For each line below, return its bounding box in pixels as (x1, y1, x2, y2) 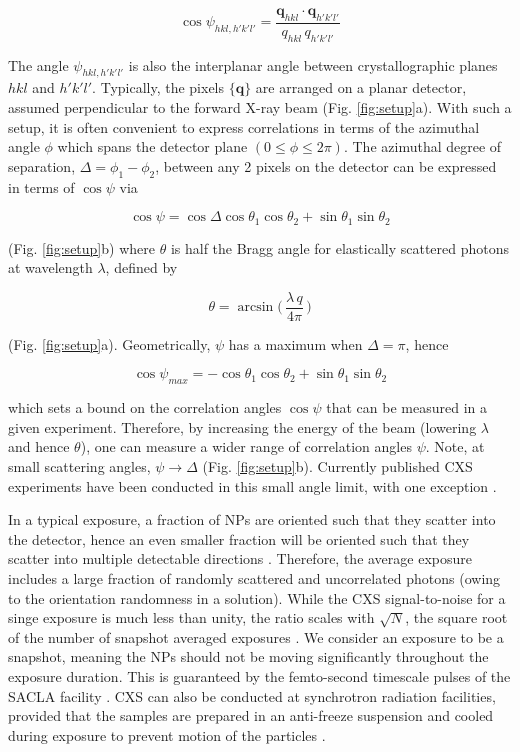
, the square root (405, 607, 508, 628)
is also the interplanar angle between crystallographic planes (128, 54, 498, 75)
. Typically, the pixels (92, 77, 225, 98)
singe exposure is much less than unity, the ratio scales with (8, 607, 375, 628)
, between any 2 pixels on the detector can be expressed (155, 155, 497, 176)
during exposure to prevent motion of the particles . (8, 724, 326, 745)
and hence (8, 436, 70, 457)
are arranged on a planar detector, (255, 77, 467, 98)
